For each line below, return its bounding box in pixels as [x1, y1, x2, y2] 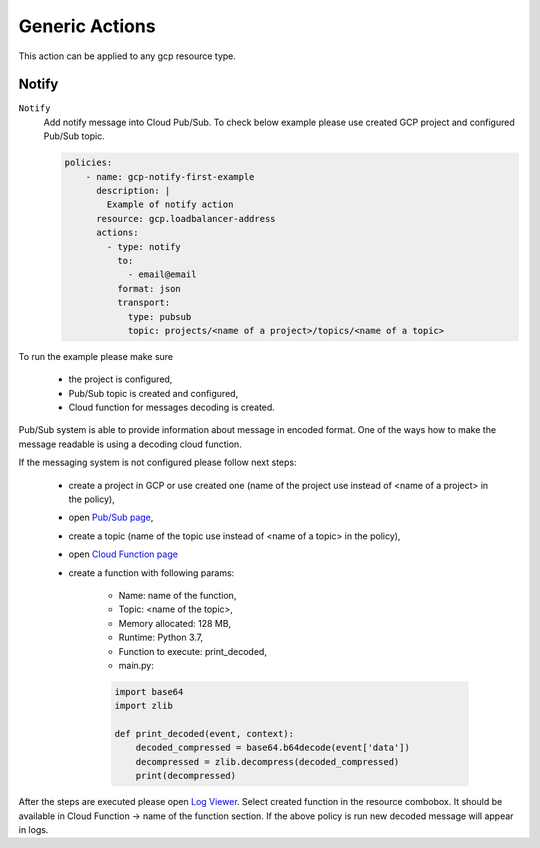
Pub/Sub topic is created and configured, [68, 387, 239, 399]
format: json [116, 283, 182, 294]
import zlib [114, 700, 174, 712]
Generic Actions [18, 15, 156, 37]
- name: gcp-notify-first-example [85, 171, 255, 182]
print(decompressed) [135, 770, 237, 782]
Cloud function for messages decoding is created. [68, 401, 275, 414]
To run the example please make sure [18, 350, 174, 362]
